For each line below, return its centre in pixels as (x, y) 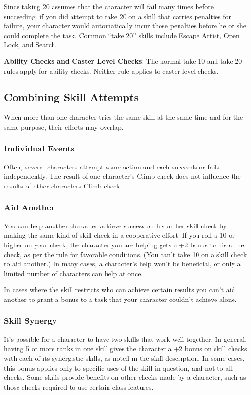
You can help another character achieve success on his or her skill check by (115, 225)
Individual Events (39, 148)
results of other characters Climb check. (63, 185)
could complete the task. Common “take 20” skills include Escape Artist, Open (122, 35)
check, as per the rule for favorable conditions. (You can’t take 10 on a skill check (125, 254)
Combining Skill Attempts (71, 97)
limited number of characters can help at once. (73, 273)
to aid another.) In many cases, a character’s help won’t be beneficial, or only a (122, 264)
